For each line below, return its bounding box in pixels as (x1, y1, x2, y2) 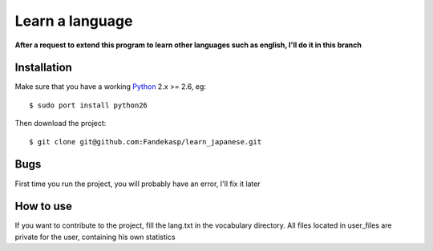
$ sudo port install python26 (29, 100, 148, 110)
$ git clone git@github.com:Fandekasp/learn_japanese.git (29, 137, 262, 146)
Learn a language (14, 12, 133, 30)
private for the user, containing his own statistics (14, 232, 176, 241)
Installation (14, 61, 72, 75)
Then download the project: (14, 119, 107, 128)
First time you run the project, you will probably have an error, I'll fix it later (14, 179, 261, 188)
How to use (14, 200, 72, 213)
